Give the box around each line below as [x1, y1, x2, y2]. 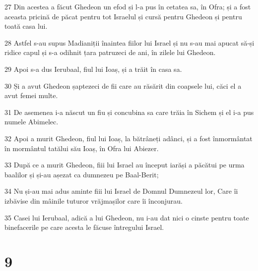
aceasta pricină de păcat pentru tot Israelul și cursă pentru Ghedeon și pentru [4, 11, 242, 21]
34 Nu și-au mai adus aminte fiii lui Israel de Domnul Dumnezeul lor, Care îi [4, 186, 238, 196]
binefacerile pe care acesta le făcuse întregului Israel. [4, 222, 164, 232]
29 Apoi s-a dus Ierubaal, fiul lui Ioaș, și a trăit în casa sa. [4, 63, 182, 74]
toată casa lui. [4, 21, 48, 31]
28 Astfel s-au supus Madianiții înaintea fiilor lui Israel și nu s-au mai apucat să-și [4, 37, 255, 48]
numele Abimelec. [4, 116, 59, 127]
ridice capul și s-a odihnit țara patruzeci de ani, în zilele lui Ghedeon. [4, 47, 216, 57]
